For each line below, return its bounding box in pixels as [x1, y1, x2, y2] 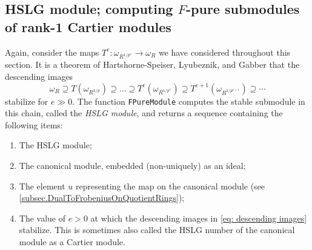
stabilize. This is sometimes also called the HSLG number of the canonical [19, 223, 295, 236]
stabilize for [5, 94, 48, 107]
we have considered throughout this [158, 45, 291, 58]
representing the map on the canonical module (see [75, 179, 265, 192]
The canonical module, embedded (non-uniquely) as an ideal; [19, 159, 246, 171]
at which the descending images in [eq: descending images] [90, 211, 307, 224]
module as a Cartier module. [19, 235, 125, 248]
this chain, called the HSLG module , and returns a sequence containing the [5, 107, 283, 119]
